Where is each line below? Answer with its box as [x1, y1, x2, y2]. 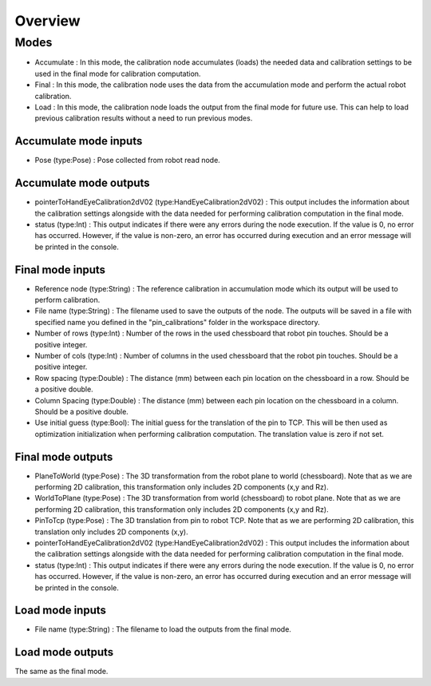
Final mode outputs [14, 450, 113, 463]
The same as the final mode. [14, 667, 109, 676]
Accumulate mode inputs [14, 134, 143, 148]
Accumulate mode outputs [14, 176, 151, 190]
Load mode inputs [14, 604, 107, 617]
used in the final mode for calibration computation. [34, 69, 201, 78]
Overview [14, 12, 81, 30]
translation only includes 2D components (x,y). [34, 527, 188, 537]
